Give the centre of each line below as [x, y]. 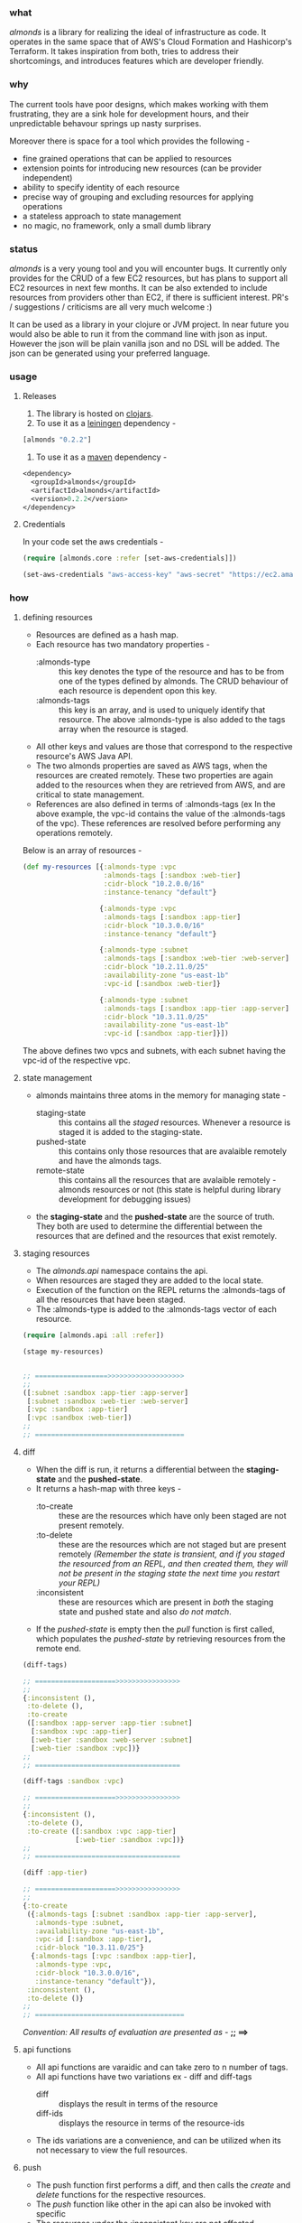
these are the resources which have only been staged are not [172, 1515]
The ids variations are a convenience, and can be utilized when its [158, 2141]
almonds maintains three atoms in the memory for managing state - [161, 1095]
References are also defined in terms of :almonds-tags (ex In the [156, 805]
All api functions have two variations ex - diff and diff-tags [144, 2077]
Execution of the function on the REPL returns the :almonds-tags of [160, 1290]
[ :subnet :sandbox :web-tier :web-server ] [108, 1401]
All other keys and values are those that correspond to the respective [164, 747]
